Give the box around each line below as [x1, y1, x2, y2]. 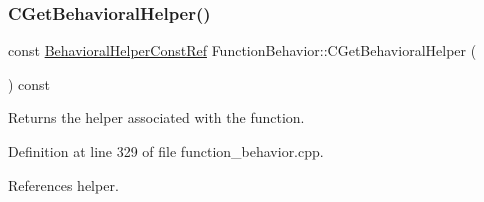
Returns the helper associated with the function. [8, 107, 305, 128]
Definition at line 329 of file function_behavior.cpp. [8, 141, 324, 161]
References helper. [8, 174, 119, 195]
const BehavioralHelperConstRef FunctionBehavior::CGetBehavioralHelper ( [8, 40, 477, 61]
